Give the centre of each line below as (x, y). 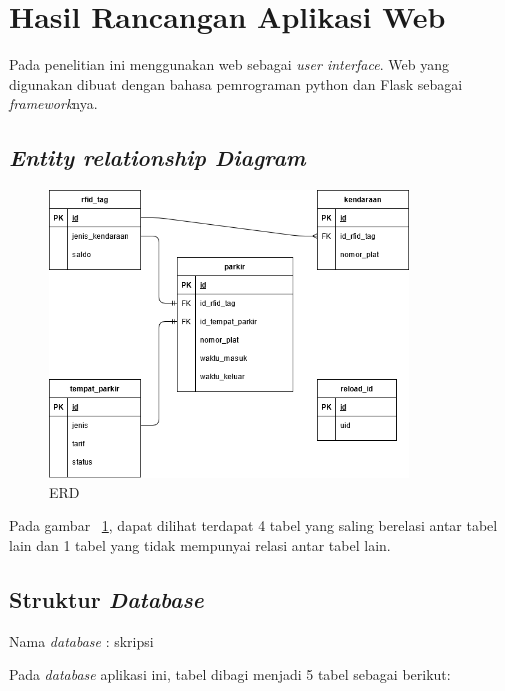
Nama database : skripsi (81, 640)
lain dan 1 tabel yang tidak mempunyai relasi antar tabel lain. (200, 544)
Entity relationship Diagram (157, 157)
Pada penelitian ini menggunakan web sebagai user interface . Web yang (229, 64)
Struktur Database (106, 598)
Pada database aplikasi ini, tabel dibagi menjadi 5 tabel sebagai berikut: (230, 674)
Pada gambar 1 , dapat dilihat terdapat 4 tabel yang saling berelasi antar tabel (253, 525)
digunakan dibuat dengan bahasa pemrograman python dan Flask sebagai (236, 83)
